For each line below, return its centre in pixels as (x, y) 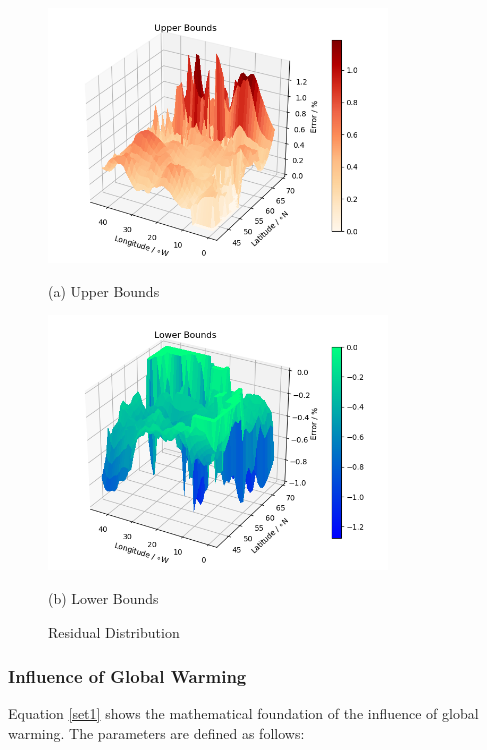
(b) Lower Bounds (103, 598)
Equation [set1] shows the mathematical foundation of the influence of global (243, 713)
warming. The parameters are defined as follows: (156, 733)
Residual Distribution (114, 631)
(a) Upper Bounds (104, 290)
